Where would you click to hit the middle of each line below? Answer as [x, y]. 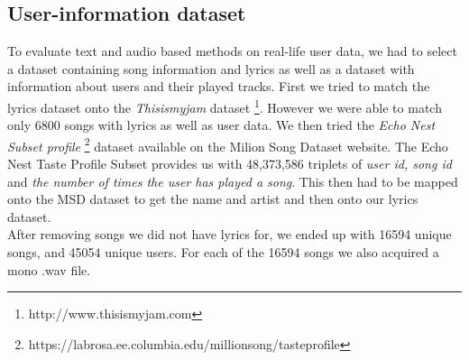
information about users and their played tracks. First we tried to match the [219, 86]
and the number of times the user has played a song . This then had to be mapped [233, 181]
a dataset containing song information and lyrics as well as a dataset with [211, 68]
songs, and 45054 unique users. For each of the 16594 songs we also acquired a [223, 252]
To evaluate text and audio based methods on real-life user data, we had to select [232, 51]
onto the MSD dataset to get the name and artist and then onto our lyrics [213, 199]
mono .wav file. [49, 269]
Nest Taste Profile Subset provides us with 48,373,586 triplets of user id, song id [230, 164]
